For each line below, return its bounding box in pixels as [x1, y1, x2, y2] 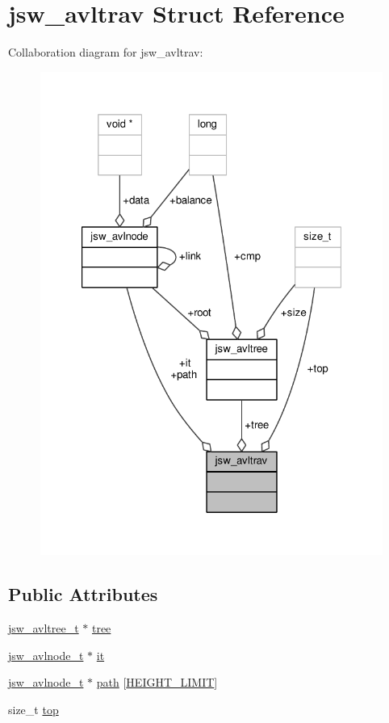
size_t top [8, 700, 59, 717]
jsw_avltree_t [8, 620, 79, 637]
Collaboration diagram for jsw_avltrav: [8, 44, 203, 61]
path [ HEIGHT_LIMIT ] [96, 674, 218, 691]
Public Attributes [8, 582, 158, 607]
